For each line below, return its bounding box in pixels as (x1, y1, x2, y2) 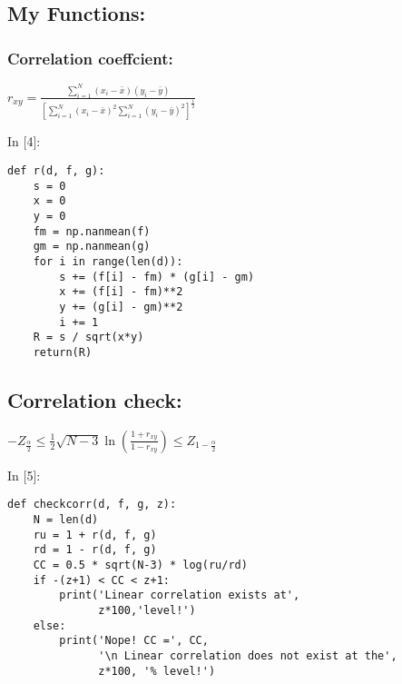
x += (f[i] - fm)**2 (59, 285, 183, 299)
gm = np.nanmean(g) (33, 240, 151, 253)
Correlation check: (7, 385, 182, 413)
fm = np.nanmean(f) (33, 224, 151, 238)
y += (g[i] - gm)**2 (59, 300, 183, 313)
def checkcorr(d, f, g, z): (7, 498, 177, 511)
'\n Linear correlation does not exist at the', (98, 649, 397, 662)
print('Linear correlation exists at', (59, 589, 300, 602)
